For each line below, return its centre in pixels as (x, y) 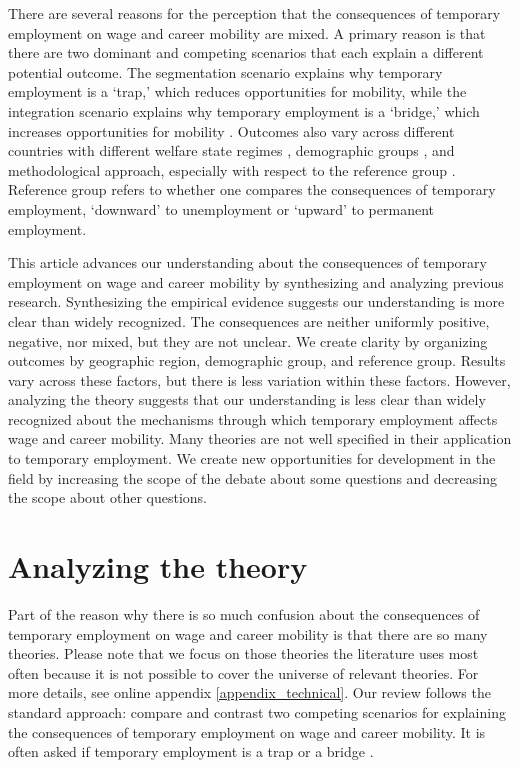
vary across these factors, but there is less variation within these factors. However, (259, 379)
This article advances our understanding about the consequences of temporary (247, 262)
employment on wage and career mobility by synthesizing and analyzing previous (256, 281)
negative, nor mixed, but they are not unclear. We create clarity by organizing (248, 340)
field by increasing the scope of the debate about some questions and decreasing (252, 477)
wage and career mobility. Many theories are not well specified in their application (260, 438)
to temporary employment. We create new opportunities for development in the (252, 458)
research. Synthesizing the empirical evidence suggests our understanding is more (256, 301)
